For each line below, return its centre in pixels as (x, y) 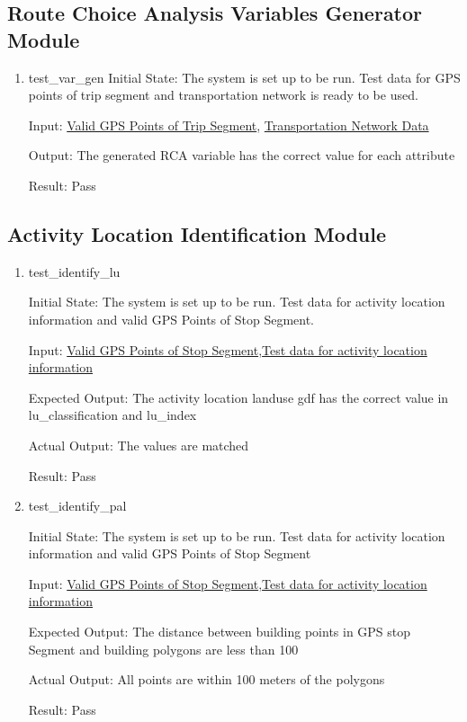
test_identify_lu (74, 271)
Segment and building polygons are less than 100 (163, 649)
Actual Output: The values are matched (139, 445)
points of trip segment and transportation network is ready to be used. (223, 95)
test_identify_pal (77, 506)
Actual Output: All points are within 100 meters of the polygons (207, 679)
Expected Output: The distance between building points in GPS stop (220, 632)
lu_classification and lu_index (112, 415)
